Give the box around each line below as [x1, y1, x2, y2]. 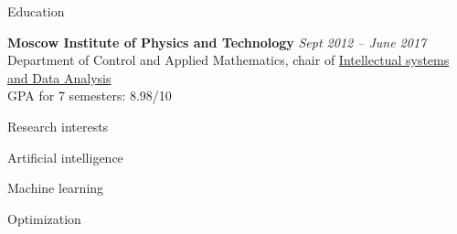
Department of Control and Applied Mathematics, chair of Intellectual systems [7, 50, 450, 69]
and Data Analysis [7, 68, 112, 87]
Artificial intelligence [7, 147, 123, 166]
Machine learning [7, 178, 104, 197]
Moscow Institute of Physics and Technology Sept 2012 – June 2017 [7, 32, 427, 51]
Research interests [7, 116, 109, 135]
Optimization [7, 208, 81, 228]
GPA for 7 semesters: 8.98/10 [7, 86, 172, 105]
